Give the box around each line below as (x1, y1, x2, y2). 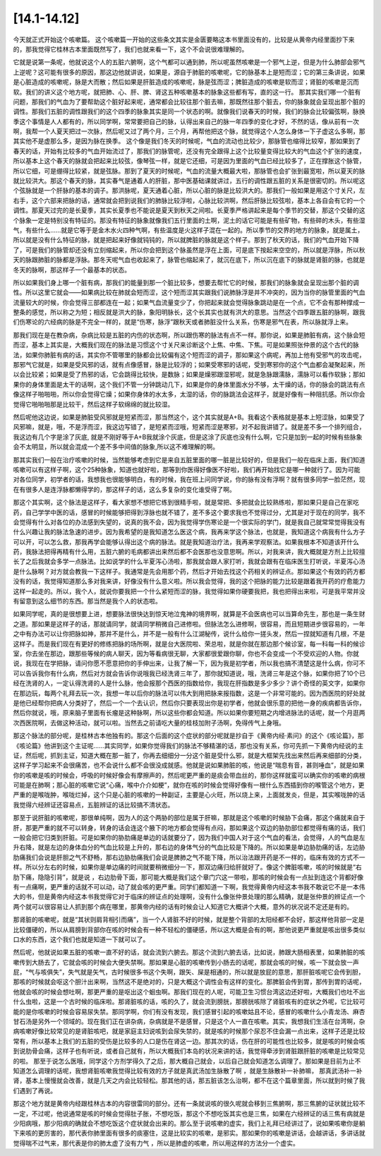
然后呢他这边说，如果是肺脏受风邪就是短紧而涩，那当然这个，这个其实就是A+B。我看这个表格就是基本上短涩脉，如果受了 (13, 413, 365, 421)
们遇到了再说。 (13, 1086, 56, 1095)
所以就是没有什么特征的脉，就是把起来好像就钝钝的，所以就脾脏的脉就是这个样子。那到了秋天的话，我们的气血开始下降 (13, 236, 359, 244)
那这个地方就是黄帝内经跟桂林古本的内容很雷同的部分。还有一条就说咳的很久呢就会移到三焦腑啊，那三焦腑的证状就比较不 (13, 1100, 365, 1108)
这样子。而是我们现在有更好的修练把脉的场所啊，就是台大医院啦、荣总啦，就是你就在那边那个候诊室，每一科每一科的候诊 (13, 639, 365, 648)
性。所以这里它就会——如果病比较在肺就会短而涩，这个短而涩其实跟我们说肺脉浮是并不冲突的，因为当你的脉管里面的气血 (13, 288, 365, 296)
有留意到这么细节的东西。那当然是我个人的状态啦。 (13, 597, 162, 606)
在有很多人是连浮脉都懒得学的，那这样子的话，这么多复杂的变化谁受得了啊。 (13, 485, 236, 493)
